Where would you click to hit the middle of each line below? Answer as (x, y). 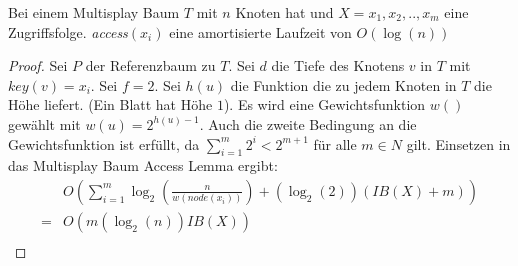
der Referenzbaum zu (150, 65)
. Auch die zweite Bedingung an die (308, 123)
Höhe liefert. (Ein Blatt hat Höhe (110, 104)
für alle (335, 143)
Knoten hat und (284, 12)
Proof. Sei (38, 65)
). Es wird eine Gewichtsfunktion (324, 104)
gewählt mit (44, 123)
